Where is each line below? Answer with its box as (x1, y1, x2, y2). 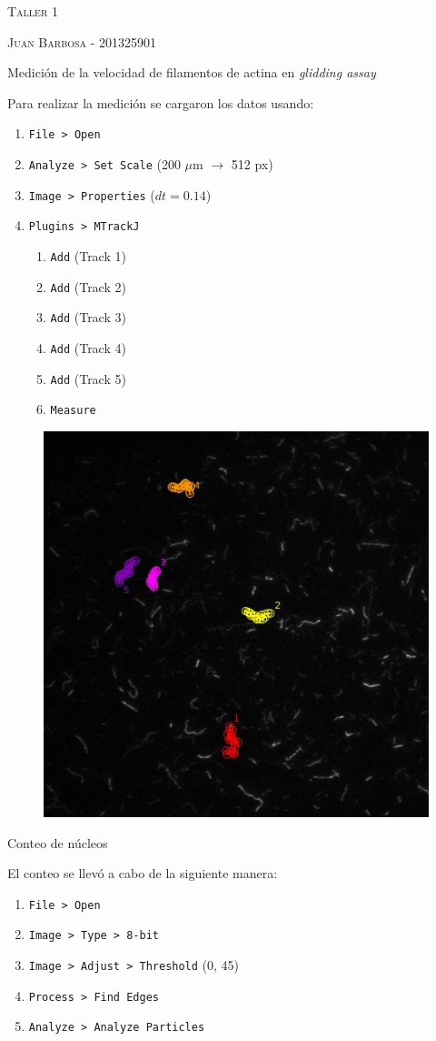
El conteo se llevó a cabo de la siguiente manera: (7, 864, 278, 883)
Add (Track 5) (50, 369, 126, 388)
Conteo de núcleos (7, 833, 108, 852)
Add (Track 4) (50, 338, 126, 357)
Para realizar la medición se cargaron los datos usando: (7, 93, 314, 112)
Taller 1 (7, 2, 58, 20)
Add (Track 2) (50, 277, 126, 296)
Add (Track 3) (50, 308, 126, 327)
